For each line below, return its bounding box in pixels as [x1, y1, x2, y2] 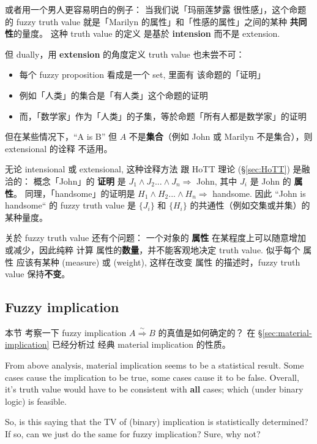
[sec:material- [262, 326, 312, 339]
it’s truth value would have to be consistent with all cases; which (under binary [5, 383, 304, 396]
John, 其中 [196, 174, 237, 187]
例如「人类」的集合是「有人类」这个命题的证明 [19, 88, 208, 101]
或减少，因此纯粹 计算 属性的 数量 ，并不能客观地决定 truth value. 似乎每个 [5, 243, 300, 256]
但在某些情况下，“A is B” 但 [5, 130, 117, 143]
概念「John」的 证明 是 [33, 174, 126, 187]
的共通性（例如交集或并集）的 [190, 199, 310, 212]
